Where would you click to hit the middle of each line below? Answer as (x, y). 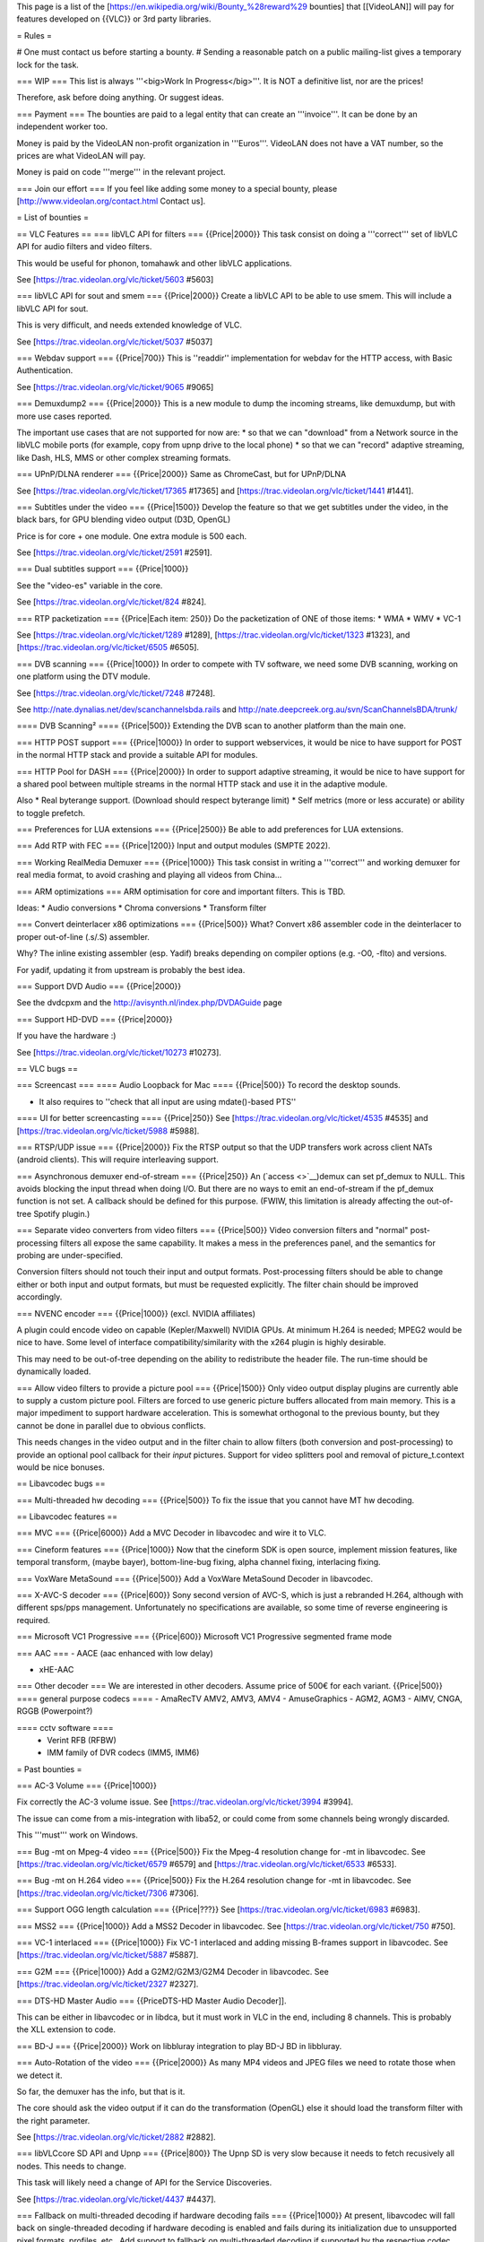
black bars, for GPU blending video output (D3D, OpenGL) (124, 519)
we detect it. (39, 2075)
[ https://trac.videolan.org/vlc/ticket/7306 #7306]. (108, 1893)
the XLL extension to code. (66, 2029)
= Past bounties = (49, 1769)
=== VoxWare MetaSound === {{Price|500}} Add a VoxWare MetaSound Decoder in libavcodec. (195, 1578)
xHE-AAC (56, 1669)
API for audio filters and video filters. (84, 247)
